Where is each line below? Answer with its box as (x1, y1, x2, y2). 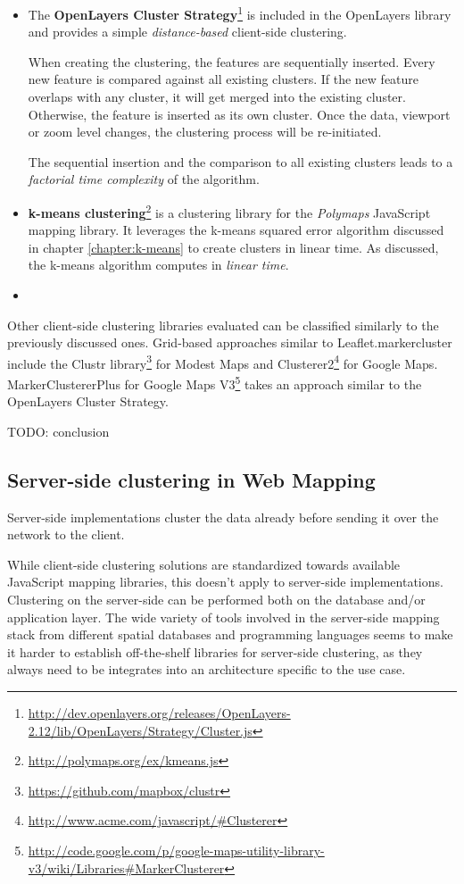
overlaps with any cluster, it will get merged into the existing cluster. (28, 88, 406, 106)
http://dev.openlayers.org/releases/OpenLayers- (28, 704, 291, 722)
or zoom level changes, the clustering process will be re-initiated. (28, 122, 382, 141)
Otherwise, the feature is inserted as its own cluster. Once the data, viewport (28, 104, 451, 123)
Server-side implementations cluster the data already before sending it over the (7, 507, 439, 526)
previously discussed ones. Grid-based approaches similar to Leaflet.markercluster (7, 333, 452, 352)
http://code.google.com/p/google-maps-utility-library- (28, 841, 325, 860)
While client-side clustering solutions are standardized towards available (7, 555, 401, 573)
